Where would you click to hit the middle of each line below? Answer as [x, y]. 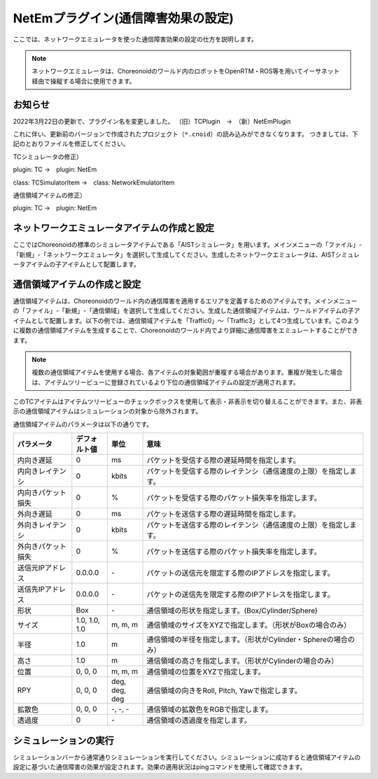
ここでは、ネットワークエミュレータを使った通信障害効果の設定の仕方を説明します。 [135, 39]
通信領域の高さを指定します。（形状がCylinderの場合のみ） [243, 661]
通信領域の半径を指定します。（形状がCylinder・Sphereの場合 [247, 640]
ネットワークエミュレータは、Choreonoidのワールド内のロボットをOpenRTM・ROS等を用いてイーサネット [186, 71]
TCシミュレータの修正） [48, 157]
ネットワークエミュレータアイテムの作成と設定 [114, 228]
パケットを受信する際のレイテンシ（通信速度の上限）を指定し [248, 471]
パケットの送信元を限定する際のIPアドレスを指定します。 [241, 573]
